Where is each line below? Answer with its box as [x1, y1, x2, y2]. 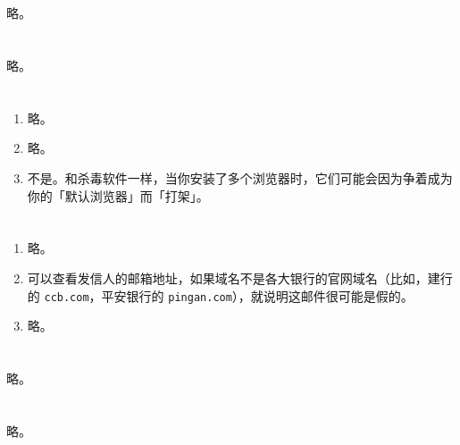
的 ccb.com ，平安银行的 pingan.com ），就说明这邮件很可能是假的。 [27, 286, 414, 305]
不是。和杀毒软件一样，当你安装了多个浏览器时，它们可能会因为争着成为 [27, 168, 453, 187]
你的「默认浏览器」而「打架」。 [27, 186, 209, 205]
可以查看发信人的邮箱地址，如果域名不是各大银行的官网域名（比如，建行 [27, 268, 453, 287]
